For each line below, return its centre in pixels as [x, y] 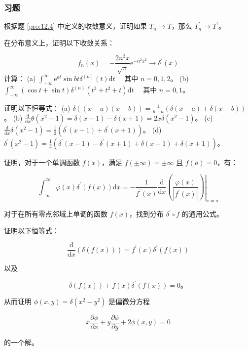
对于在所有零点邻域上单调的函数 [56, 214]
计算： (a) [20, 78]
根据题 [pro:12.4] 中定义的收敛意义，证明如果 [76, 26]
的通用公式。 [202, 214]
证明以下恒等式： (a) [37, 108]
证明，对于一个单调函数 [42, 162]
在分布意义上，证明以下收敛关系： [59, 42]
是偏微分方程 [129, 301]
